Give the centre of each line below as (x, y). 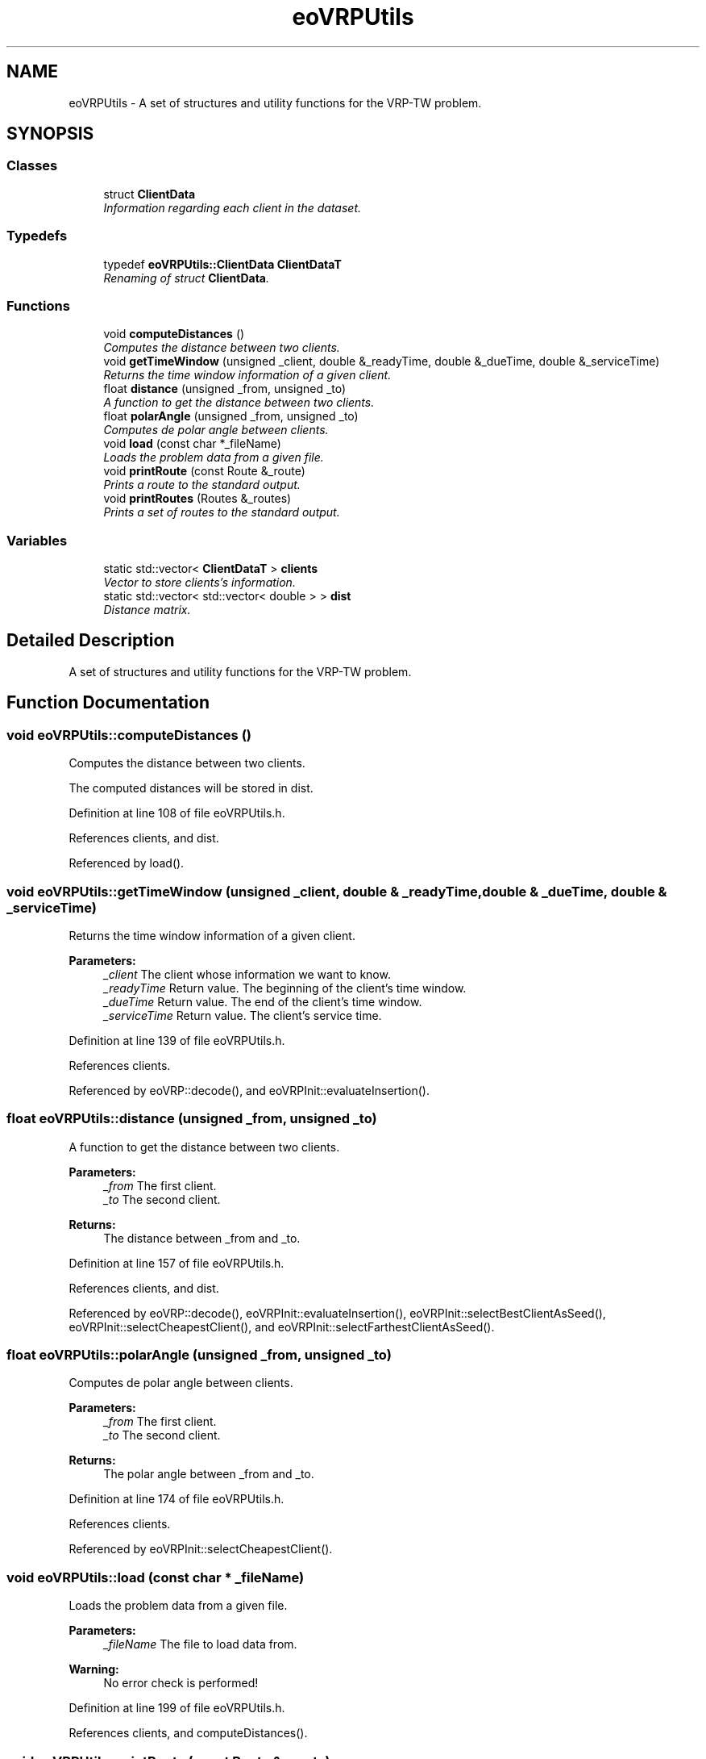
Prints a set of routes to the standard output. (222, 512)
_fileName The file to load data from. (200, 1644)
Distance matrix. (147, 610)
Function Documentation (108, 703)
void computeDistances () (174, 334)
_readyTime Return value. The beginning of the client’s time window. (285, 988)
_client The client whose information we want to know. (247, 974)
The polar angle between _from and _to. (209, 1474)
